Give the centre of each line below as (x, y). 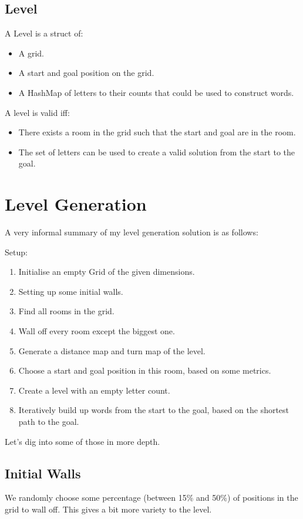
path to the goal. (49, 422)
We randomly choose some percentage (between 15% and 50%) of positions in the (151, 498)
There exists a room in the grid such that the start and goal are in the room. (157, 132)
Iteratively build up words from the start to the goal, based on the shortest (154, 410)
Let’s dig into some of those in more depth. (83, 441)
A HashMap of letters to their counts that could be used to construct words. (156, 92)
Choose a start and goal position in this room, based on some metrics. (145, 370)
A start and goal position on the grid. (86, 73)
